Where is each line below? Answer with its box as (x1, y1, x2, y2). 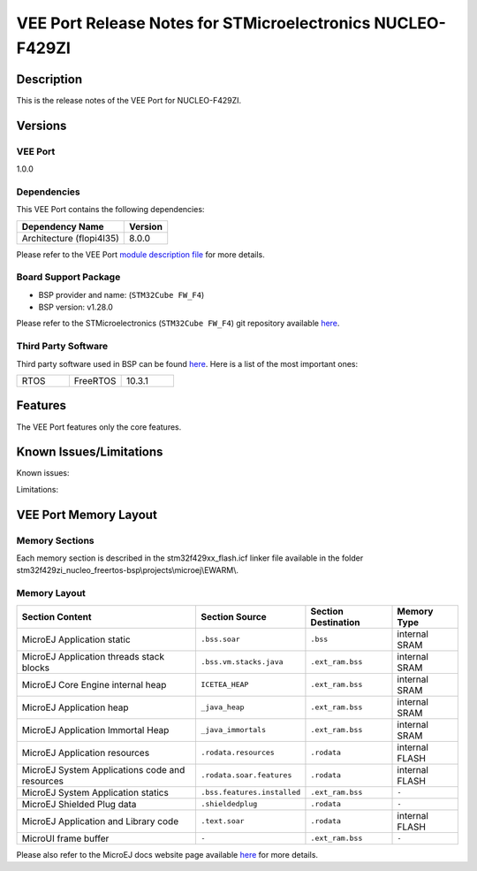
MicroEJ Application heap (21, 701, 129, 714)
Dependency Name (21, 220, 105, 233)
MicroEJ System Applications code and (21, 763, 185, 775)
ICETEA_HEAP (201, 680, 249, 689)
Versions (16, 118, 67, 133)
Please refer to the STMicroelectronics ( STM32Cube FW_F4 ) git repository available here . (16, 318, 340, 329)
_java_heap (201, 703, 245, 712)
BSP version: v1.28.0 (38, 302, 114, 313)
